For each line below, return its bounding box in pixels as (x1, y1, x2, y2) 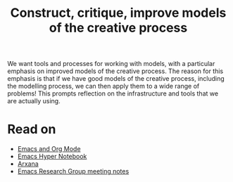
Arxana (17, 160, 39, 168)
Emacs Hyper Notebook (17, 152, 87, 161)
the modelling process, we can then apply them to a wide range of (7, 82, 200, 91)
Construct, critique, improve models (10, 5, 227, 21)
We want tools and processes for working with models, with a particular (7, 60, 215, 68)
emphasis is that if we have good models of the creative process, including (7, 74, 225, 83)
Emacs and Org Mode (17, 145, 81, 153)
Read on (7, 122, 56, 138)
